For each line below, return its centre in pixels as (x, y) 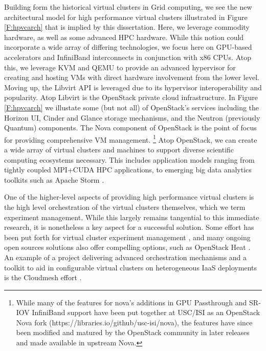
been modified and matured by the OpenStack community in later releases (133, 332)
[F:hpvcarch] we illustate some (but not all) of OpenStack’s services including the (132, 107)
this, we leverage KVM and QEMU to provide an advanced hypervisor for (120, 67)
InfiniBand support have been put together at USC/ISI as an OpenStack (146, 312)
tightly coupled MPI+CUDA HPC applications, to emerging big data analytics (128, 170)
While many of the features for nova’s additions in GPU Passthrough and (131, 302)
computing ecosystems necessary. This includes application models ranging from (129, 159)
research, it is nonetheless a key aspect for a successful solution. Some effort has (129, 227)
